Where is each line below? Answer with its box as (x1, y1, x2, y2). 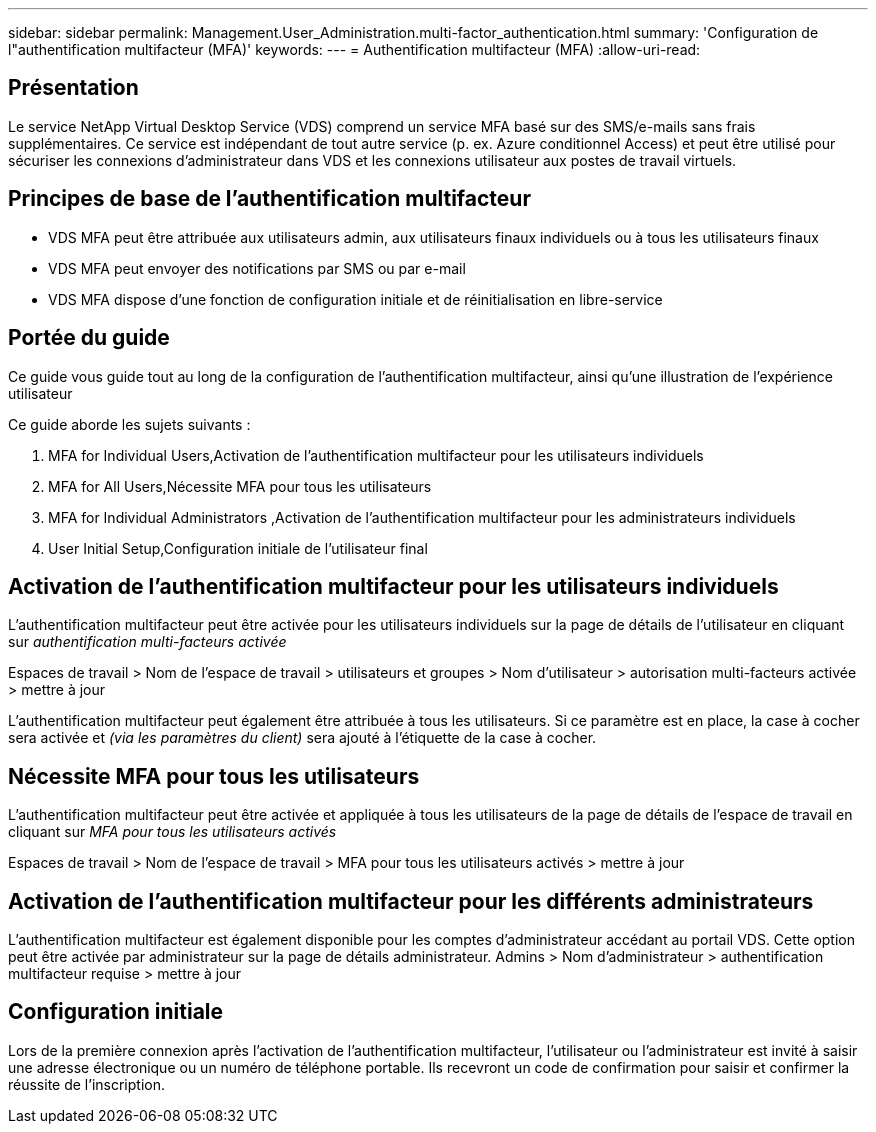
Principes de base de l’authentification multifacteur (8, 186, 531, 212)
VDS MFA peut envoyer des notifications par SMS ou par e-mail (48, 259, 466, 277)
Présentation (8, 75, 139, 101)
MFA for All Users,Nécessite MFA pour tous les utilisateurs (48, 477, 432, 495)
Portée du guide (8, 325, 170, 351)
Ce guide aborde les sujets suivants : (8, 415, 251, 433)
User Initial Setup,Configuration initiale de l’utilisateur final (48, 539, 428, 557)
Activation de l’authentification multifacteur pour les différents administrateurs (8, 888, 814, 914)
